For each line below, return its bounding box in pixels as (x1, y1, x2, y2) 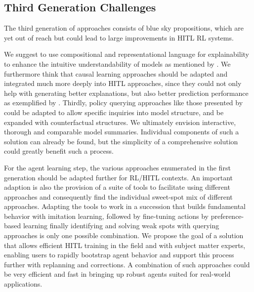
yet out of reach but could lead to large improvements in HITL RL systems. (4, 32, 234, 42)
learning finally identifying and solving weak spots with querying (23, 220, 219, 231)
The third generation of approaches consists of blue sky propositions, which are (4, 23, 244, 33)
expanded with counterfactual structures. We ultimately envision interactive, (4, 117, 236, 127)
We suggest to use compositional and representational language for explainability (4, 49, 249, 59)
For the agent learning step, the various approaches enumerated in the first (4, 162, 231, 172)
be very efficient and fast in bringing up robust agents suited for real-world (4, 269, 231, 279)
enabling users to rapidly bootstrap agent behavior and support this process (4, 250, 234, 260)
